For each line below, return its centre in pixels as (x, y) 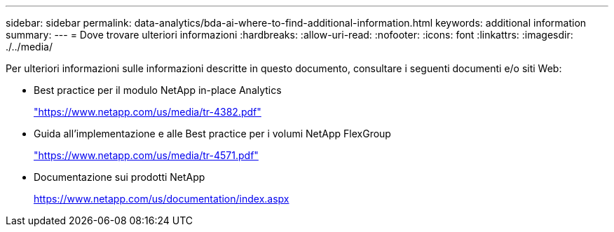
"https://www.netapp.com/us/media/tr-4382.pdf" (148, 112)
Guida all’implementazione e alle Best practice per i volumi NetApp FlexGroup (212, 134)
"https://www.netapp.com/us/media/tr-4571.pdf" (146, 155)
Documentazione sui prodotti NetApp (120, 177)
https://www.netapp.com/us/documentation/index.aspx (162, 199)
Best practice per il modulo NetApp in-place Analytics (158, 90)
